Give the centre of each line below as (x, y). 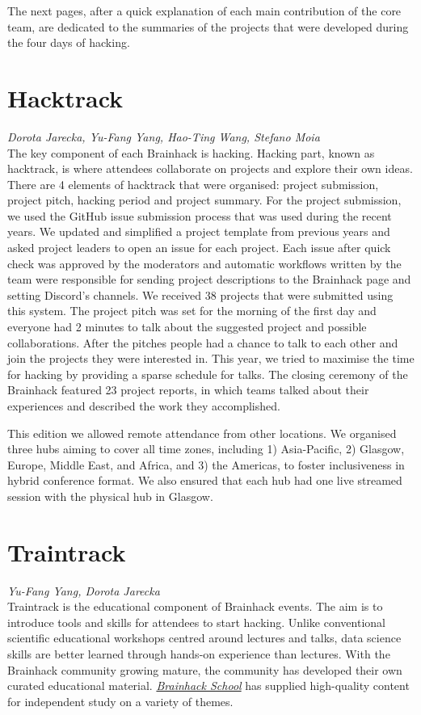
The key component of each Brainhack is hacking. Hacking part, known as (191, 152)
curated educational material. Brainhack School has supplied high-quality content (208, 686)
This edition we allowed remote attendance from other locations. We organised (202, 433)
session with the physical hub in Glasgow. (110, 496)
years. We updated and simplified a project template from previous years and (199, 231)
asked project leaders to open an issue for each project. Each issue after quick (199, 248)
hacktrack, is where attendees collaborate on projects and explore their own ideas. (210, 168)
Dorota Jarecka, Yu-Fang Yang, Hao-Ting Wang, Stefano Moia (164, 136)
